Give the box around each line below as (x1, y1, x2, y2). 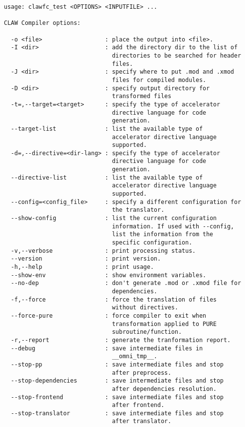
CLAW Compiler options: (4, 20, 81, 27)
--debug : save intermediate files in (11, 345, 203, 352)
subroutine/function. (112, 328, 182, 336)
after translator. (112, 418, 171, 425)
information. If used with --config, (112, 223, 234, 230)
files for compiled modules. (112, 76, 207, 83)
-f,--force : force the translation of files (11, 296, 217, 303)
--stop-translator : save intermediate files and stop (11, 409, 224, 417)
